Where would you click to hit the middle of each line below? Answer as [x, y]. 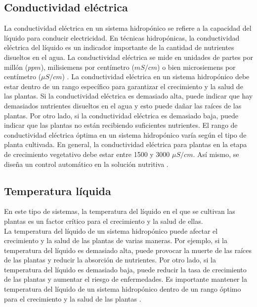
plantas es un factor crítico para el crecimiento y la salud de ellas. [104, 221]
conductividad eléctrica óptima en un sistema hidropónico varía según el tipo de [125, 134]
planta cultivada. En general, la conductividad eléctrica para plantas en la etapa [126, 144]
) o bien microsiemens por [196, 67]
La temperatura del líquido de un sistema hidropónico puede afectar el [111, 230]
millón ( [16, 67]
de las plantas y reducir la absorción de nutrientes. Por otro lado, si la [110, 260]
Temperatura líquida [58, 190]
